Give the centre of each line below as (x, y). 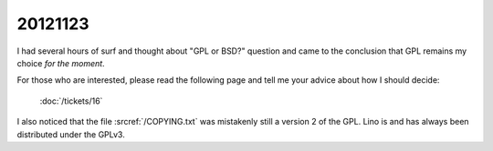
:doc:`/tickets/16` (71, 101)
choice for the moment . (61, 63)
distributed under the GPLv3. (71, 134)
